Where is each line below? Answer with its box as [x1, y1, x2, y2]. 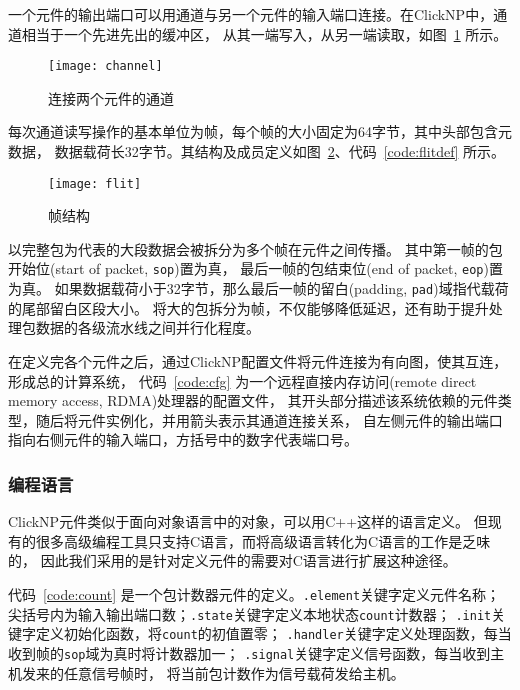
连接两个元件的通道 [48, 87, 174, 108]
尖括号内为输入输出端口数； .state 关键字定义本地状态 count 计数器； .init [8, 603, 492, 624]
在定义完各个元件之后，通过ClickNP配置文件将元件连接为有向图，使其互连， [8, 350, 508, 371]
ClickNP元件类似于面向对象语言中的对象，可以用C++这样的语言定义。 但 [8, 511, 488, 532]
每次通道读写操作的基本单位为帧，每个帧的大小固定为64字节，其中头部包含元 [8, 121, 512, 142]
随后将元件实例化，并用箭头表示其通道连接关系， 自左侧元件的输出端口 [35, 409, 503, 430]
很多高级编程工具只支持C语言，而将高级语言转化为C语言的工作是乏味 [35, 530, 491, 551]
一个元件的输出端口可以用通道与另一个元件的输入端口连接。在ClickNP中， [8, 4, 494, 24]
